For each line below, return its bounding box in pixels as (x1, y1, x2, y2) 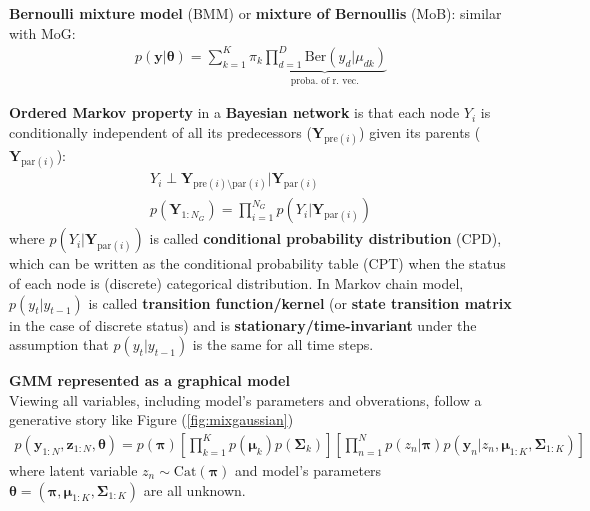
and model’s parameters (235, 459, 382, 480)
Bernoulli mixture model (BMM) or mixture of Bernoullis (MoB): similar (9, 3, 502, 23)
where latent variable (9, 459, 138, 480)
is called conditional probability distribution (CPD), (149, 228, 502, 249)
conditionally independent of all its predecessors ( (9, 121, 312, 142)
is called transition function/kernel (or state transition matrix (88, 292, 512, 313)
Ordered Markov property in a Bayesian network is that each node (9, 102, 460, 123)
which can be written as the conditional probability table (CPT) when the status (9, 253, 506, 274)
